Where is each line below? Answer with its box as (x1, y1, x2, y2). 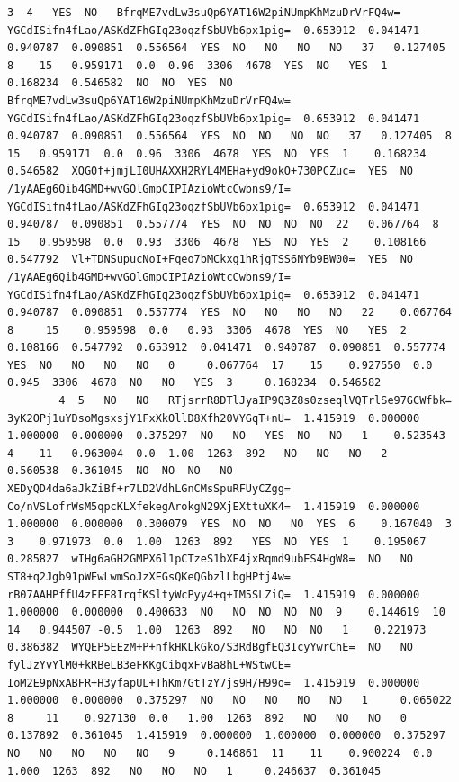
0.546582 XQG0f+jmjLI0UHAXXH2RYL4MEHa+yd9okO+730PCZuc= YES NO (7, 165, 414, 178)
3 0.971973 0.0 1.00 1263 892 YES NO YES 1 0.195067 (7, 535, 427, 548)
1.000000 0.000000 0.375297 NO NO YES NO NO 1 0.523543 (7, 429, 445, 443)
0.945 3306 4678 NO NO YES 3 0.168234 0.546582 (7, 376, 382, 390)
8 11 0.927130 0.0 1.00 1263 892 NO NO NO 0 (7, 711, 407, 724)
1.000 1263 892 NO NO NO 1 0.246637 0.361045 (7, 764, 382, 778)
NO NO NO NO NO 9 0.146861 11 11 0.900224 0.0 (7, 746, 433, 760)
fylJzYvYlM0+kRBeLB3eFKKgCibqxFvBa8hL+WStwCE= (7, 658, 291, 671)
